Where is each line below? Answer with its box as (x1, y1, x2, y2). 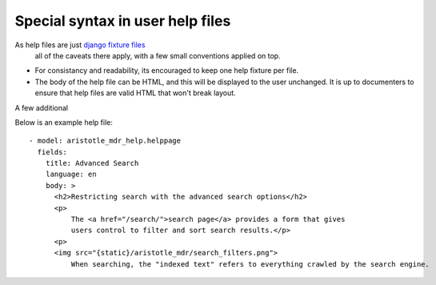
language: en (45, 170, 97, 179)
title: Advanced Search (45, 159, 139, 168)
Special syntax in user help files (14, 12, 231, 30)
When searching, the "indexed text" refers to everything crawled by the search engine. (70, 259, 430, 268)
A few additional (14, 102, 68, 112)
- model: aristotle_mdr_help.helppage (29, 136, 182, 146)
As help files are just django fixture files (14, 40, 146, 50)
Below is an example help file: (14, 117, 114, 127)
